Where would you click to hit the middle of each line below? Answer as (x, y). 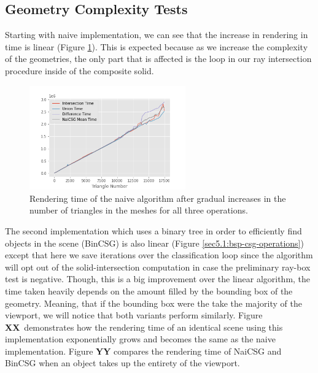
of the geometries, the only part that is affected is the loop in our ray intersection (158, 59)
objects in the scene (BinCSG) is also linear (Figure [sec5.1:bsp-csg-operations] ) (154, 243)
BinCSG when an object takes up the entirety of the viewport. (122, 363)
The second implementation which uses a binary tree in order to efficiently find (153, 230)
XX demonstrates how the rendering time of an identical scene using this (144, 327)
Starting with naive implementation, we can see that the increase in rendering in (157, 35)
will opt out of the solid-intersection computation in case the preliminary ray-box (158, 267)
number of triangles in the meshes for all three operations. (139, 210)
